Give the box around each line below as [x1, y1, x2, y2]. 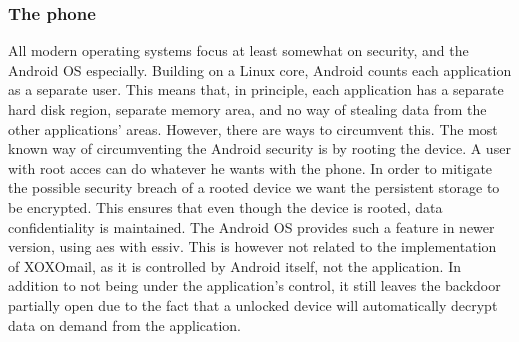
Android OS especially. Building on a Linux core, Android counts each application [8, 59, 512, 80]
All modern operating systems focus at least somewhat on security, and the [8, 40, 469, 61]
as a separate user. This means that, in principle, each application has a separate [8, 79, 504, 100]
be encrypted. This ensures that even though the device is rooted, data [8, 196, 443, 217]
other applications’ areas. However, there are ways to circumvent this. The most [8, 118, 498, 139]
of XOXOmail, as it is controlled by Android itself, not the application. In [8, 255, 462, 276]
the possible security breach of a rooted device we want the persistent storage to [8, 177, 500, 198]
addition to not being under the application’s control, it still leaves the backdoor [8, 275, 501, 296]
